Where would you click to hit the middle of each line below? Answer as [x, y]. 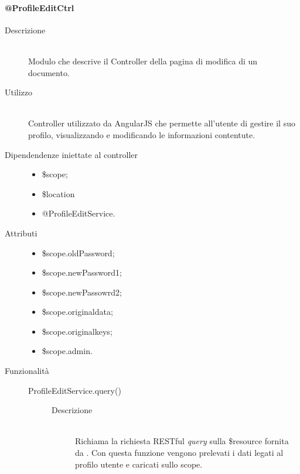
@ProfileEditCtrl [40, 7]
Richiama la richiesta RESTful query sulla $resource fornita [182, 441]
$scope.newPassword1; [82, 272]
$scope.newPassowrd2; [82, 292]
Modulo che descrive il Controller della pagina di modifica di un [143, 61]
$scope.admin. [67, 351]
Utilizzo [19, 92]
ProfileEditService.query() [75, 390]
